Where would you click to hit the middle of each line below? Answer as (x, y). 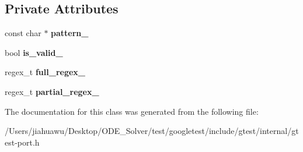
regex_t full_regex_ (45, 72)
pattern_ (70, 33)
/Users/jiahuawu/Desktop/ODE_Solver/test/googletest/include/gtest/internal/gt (152, 131)
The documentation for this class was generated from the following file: (132, 111)
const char (23, 33)
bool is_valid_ (34, 52)
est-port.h (22, 142)
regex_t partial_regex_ (52, 91)
